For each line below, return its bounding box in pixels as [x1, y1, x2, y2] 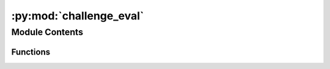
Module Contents [11, 27, 84, 38]
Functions [11, 47, 51, 57]
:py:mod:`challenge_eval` [11, 9, 144, 22]
